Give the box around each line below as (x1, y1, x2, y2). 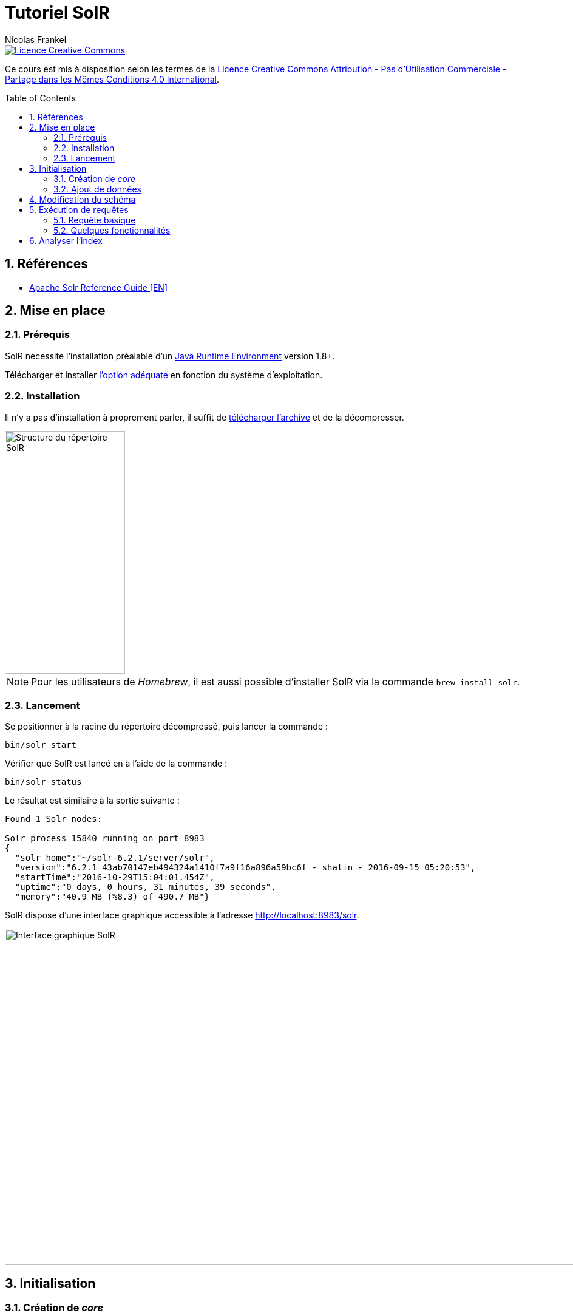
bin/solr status (5, 777, 82, 787)
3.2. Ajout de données (53, 183, 142, 194)
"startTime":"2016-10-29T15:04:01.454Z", (15, 872, 215, 883)
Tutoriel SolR (5, 2, 110, 23)
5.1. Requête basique (53, 214, 136, 225)
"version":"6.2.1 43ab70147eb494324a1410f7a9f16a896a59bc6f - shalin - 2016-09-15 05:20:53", (15, 863, 476, 873)
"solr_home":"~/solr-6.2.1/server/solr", (15, 853, 215, 863)
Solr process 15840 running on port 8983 (5, 833, 205, 844)
